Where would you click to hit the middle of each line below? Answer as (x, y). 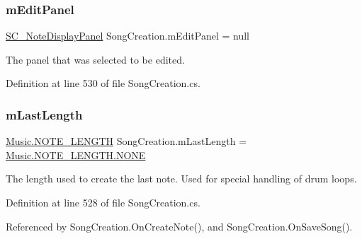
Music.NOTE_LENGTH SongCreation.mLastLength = (126, 141)
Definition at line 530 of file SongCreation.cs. (103, 83)
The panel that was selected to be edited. (95, 59)
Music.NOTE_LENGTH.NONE (76, 155)
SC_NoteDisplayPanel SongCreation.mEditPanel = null (128, 36)
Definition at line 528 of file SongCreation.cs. (103, 202)
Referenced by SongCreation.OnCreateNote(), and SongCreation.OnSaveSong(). (179, 226)
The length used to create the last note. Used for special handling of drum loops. (181, 179)
